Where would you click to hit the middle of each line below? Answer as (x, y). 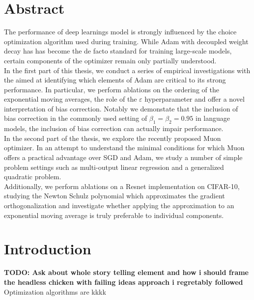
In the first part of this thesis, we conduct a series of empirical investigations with (127, 70)
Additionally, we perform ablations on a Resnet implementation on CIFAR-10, (122, 186)
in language (213, 118)
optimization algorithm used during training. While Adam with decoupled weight (126, 41)
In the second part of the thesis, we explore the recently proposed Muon (113, 138)
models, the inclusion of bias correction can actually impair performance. (114, 128)
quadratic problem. (33, 177)
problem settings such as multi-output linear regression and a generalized (114, 167)
